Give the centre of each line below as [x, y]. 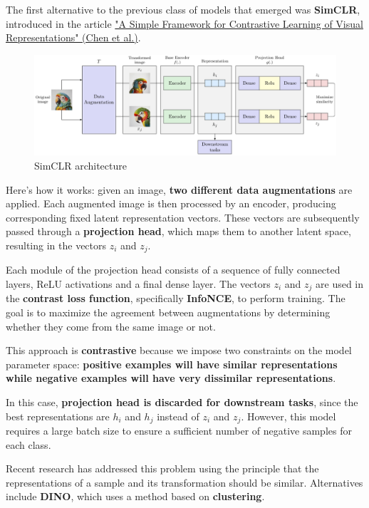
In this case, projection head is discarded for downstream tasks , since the [182, 402]
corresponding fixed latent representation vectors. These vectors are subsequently [183, 217]
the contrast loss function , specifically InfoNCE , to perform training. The [176, 298]
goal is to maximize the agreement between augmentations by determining [168, 312]
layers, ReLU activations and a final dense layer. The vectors [138, 284]
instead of [178, 416]
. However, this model [289, 416]
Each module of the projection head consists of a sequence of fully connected [173, 270]
